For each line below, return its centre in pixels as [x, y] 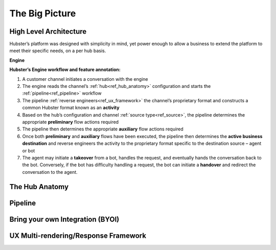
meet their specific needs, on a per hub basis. [58, 51]
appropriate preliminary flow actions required [71, 122]
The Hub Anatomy [39, 187]
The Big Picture [43, 13]
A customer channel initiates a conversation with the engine [85, 79]
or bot [29, 150]
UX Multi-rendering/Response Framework [78, 235]
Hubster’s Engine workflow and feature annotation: [65, 70]
